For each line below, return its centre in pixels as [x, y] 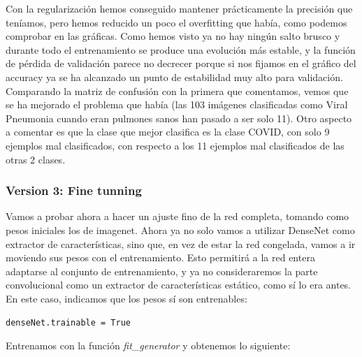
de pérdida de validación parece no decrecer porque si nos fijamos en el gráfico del [181, 63]
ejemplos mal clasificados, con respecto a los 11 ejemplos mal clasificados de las [175, 145]
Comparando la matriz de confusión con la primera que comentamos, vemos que [177, 90]
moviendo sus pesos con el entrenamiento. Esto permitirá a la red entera [160, 257]
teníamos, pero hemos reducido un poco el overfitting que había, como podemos [176, 22]
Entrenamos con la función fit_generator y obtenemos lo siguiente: [148, 345]
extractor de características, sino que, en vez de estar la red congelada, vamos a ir [181, 243]
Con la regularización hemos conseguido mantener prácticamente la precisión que [179, 8]
